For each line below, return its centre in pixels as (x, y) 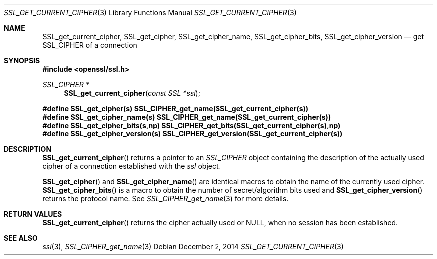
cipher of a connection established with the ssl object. (131, 166)
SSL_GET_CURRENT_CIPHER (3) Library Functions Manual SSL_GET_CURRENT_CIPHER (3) (150, 13)
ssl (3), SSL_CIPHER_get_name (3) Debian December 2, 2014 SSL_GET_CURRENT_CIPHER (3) (193, 246)
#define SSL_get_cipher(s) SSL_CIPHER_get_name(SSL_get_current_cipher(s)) (176, 108)
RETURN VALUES (33, 214)
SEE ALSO (21, 238)
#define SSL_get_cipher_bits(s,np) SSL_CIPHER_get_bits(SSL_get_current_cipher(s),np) (192, 125)
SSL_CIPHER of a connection (90, 45)
